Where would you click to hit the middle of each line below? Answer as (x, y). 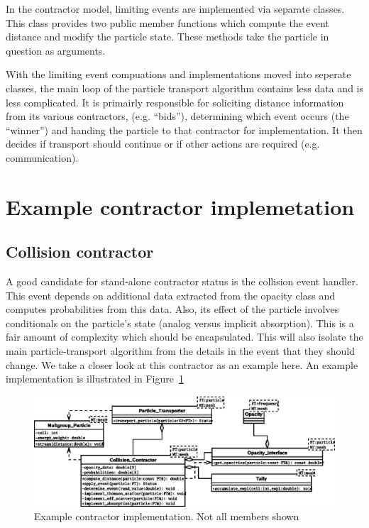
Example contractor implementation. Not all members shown (167, 516)
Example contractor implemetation (180, 206)
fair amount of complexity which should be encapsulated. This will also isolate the (184, 337)
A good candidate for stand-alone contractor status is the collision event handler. (182, 281)
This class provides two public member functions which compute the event (167, 22)
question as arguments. (56, 50)
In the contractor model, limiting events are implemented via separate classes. (175, 9)
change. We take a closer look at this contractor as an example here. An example (182, 364)
